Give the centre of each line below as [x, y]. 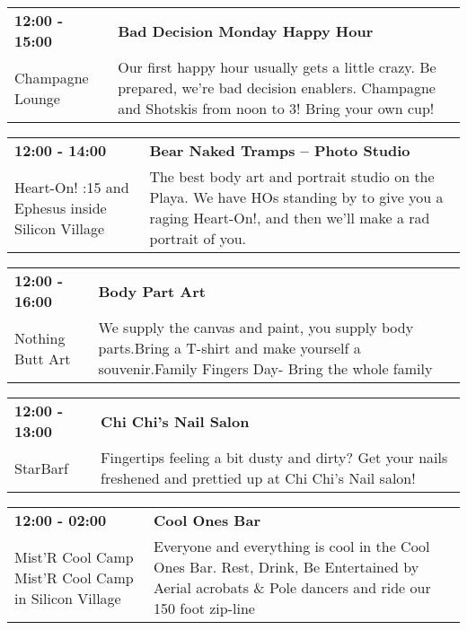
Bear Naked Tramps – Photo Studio [280, 150]
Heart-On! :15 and [72, 187]
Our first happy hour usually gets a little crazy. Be [277, 67]
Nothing [40, 337]
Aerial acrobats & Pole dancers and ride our [292, 587]
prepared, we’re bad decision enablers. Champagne [277, 87]
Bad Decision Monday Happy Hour [246, 31]
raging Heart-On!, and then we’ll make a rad [290, 218]
